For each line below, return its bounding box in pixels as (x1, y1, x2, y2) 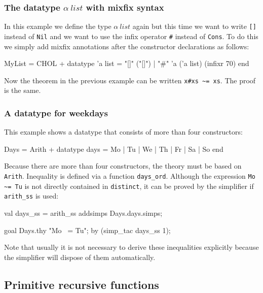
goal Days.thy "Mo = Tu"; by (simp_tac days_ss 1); (4, 224, 171, 235)
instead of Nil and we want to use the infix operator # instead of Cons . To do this (4, 30, 258, 41)
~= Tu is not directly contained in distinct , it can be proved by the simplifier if (4, 180, 254, 191)
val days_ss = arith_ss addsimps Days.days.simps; (4, 207, 163, 218)
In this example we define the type (4, 21, 111, 31)
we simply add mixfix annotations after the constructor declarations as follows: (4, 41, 249, 51)
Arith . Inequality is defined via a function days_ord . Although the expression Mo (4, 170, 255, 181)
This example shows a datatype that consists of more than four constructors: (4, 126, 243, 137)
